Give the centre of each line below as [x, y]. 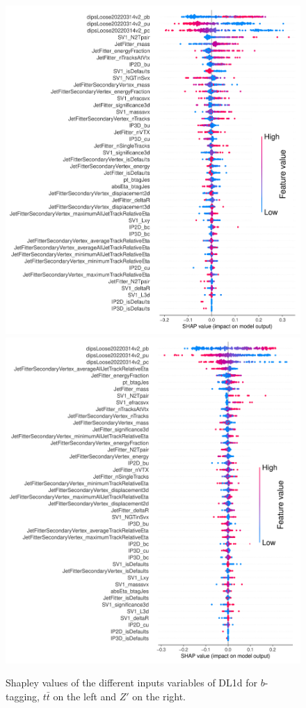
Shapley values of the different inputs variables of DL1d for [132, 683]
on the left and [85, 697]
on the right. [159, 697]
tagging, [23, 697]
